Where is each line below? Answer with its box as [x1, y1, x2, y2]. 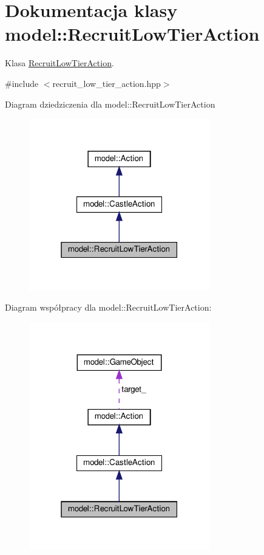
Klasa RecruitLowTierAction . [5, 57, 114, 69]
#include [5, 77, 39, 89]
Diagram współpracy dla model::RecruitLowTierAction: [5, 301, 212, 314]
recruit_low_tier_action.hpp [52, 77, 161, 89]
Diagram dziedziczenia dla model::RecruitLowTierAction [5, 97, 215, 110]
